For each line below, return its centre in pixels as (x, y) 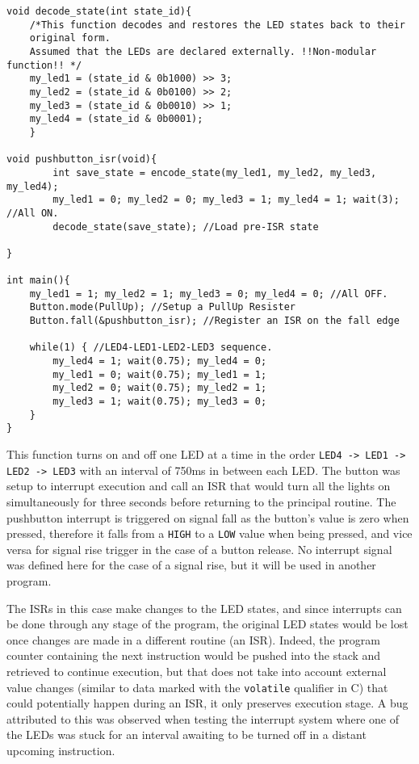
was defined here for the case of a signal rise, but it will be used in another (191, 565)
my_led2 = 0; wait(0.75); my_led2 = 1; (160, 388)
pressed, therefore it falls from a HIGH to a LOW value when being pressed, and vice (209, 533)
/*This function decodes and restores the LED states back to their (217, 25)
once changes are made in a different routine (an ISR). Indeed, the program (193, 639)
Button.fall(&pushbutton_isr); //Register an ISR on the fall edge (214, 321)
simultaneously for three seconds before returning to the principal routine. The (201, 501)
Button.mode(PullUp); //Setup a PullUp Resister (162, 307)
